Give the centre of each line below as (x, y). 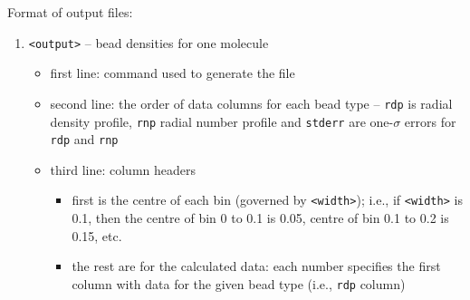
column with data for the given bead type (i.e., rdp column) (239, 283)
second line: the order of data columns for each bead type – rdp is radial (251, 103)
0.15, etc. (97, 235)
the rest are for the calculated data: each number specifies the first (256, 266)
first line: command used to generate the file (173, 73)
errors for (430, 121)
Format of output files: (70, 12)
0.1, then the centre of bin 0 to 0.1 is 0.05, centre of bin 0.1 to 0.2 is (260, 218)
